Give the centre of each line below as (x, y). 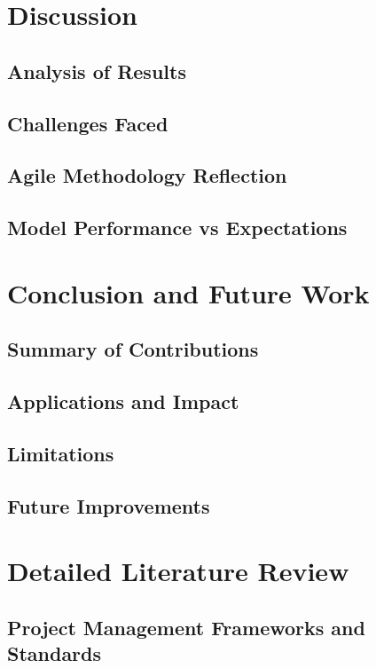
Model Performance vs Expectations (177, 228)
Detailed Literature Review (178, 571)
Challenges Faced (88, 123)
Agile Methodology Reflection (147, 175)
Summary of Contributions (133, 349)
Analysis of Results (97, 71)
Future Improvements (109, 505)
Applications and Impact (123, 401)
